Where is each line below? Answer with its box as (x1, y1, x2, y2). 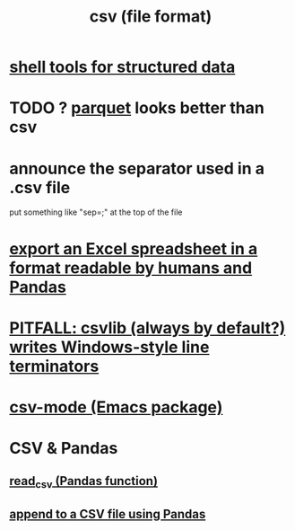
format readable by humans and (9, 258, 253, 278)
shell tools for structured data (9, 57, 236, 77)
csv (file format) (89, 6, 213, 27)
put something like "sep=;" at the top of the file (9, 207, 183, 217)
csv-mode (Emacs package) (9, 397, 223, 417)
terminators (9, 356, 100, 376)
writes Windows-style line (9, 337, 210, 357)
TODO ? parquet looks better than (9, 98, 265, 119)
